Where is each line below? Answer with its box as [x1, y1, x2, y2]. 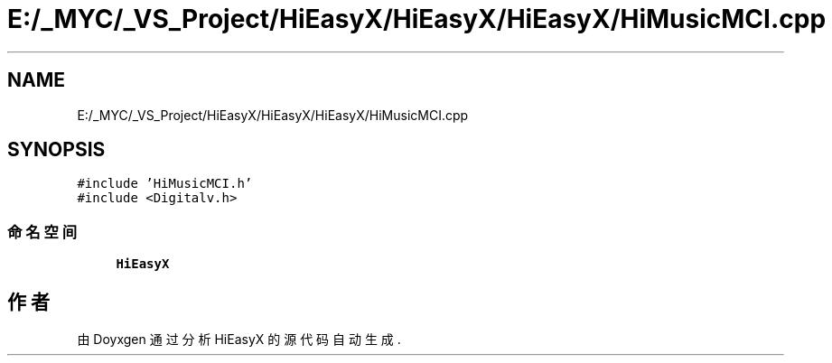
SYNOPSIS [7, 138, 106, 162]
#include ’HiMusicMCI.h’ [77, 176, 253, 191]
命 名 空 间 [7, 222, 78, 241]
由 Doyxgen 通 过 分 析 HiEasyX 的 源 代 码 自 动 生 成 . [77, 331, 401, 348]
